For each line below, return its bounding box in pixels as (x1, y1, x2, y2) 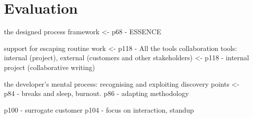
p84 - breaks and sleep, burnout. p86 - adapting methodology (4, 88, 189, 98)
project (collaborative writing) (4, 62, 95, 72)
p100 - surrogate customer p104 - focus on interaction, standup (4, 104, 194, 115)
